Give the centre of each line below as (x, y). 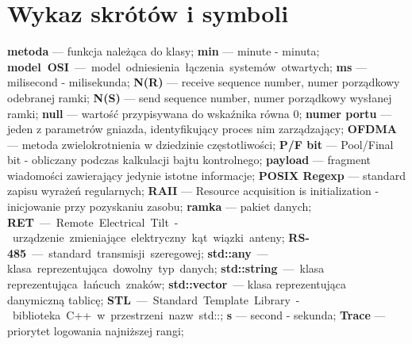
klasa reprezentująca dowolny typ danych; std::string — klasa (166, 268)
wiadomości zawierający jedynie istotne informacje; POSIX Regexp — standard (206, 175)
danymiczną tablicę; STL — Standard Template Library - (154, 299)
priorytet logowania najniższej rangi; (96, 330)
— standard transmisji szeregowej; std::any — (150, 252)
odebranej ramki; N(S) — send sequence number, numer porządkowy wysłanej (200, 97)
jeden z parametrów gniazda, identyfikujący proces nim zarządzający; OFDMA (202, 129)
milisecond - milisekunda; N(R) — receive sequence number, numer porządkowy (204, 82)
